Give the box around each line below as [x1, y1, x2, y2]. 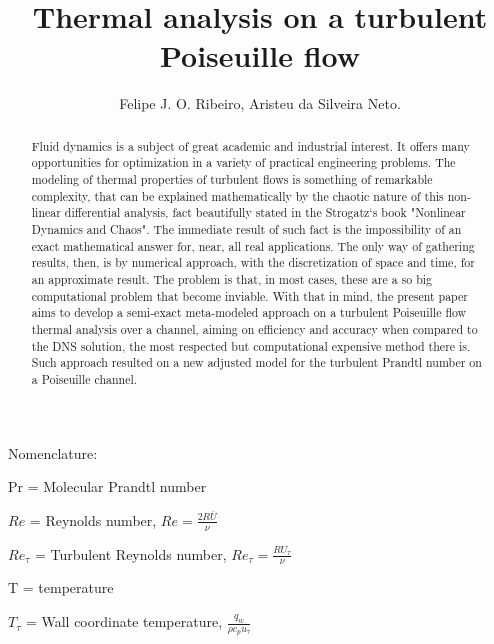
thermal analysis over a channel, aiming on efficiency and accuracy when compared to [31, 320, 478, 337]
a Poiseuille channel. [31, 370, 138, 387]
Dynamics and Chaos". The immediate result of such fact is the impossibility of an [31, 220, 462, 237]
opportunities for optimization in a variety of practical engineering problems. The [31, 154, 456, 171]
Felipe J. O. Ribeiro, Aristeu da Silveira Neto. [119, 93, 401, 114]
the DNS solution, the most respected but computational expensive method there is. [31, 337, 471, 354]
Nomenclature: [8, 442, 98, 463]
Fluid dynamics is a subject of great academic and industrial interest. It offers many [31, 137, 470, 154]
